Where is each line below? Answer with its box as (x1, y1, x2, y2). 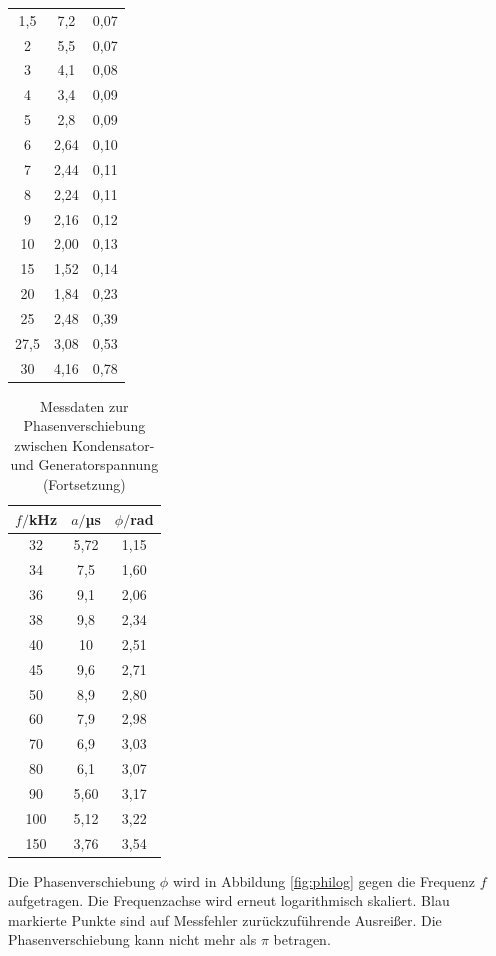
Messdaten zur (40, 395, 129, 416)
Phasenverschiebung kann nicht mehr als (8, 929, 257, 950)
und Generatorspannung (10, 454, 159, 475)
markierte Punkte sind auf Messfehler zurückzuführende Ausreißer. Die (8, 909, 442, 930)
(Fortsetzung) (42, 474, 126, 495)
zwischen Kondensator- (14, 434, 155, 455)
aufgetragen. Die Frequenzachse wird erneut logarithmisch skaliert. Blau (8, 890, 450, 911)
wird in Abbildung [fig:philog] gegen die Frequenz (172, 870, 476, 891)
